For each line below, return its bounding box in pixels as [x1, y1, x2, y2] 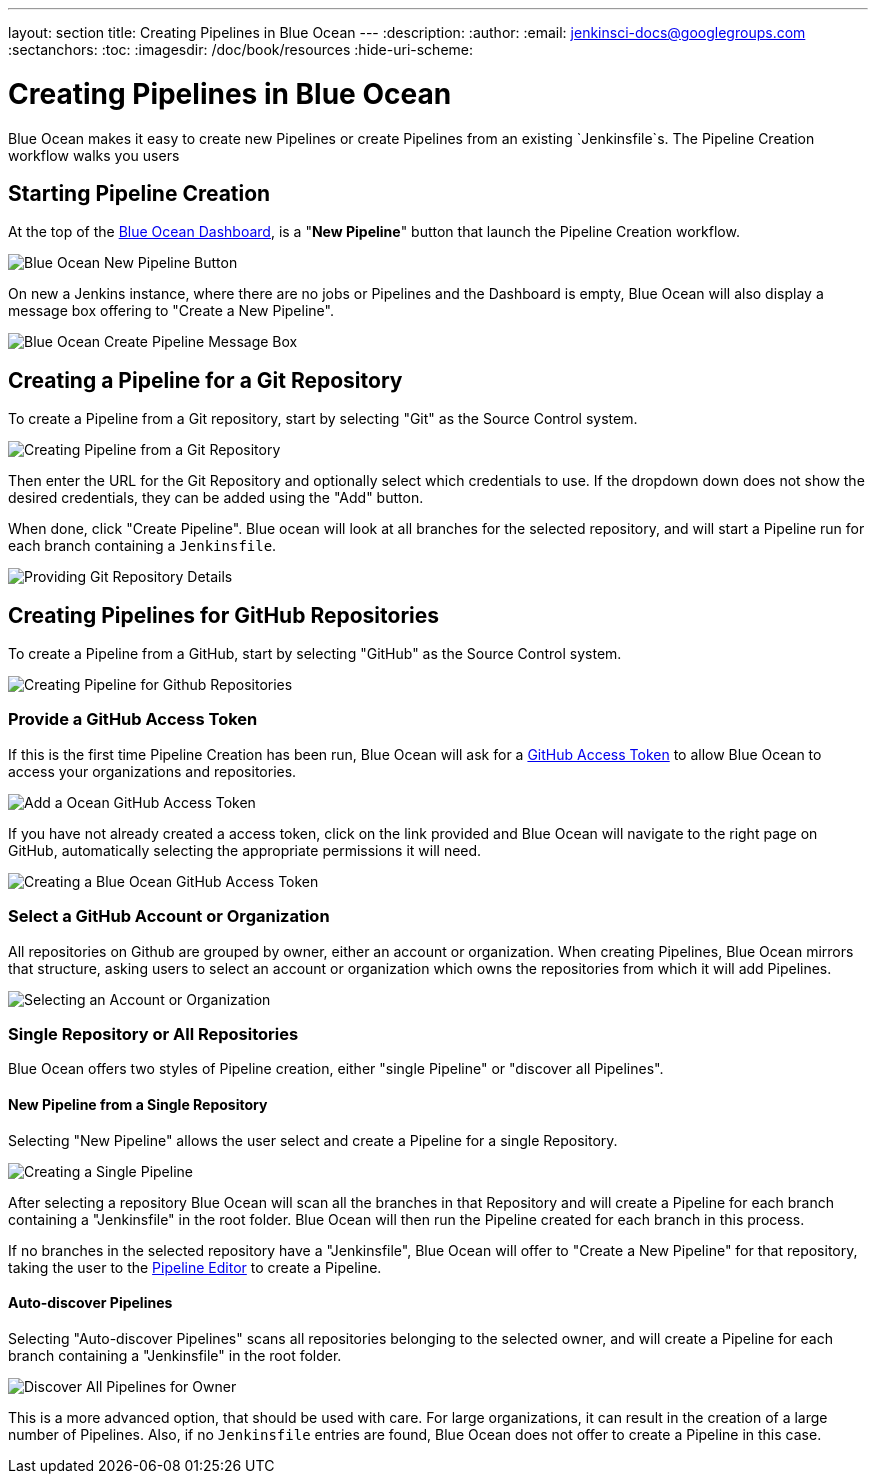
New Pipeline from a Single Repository [8, 1095, 268, 1113]
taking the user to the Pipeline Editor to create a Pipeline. [8, 1258, 382, 1276]
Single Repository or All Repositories [8, 1023, 299, 1044]
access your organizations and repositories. [8, 762, 297, 780]
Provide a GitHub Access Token [8, 709, 258, 730]
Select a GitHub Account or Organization [8, 906, 330, 927]
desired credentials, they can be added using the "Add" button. [8, 489, 424, 507]
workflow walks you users [8, 146, 180, 164]
